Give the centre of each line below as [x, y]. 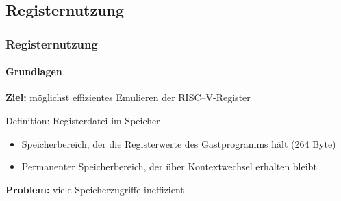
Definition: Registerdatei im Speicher [83, 121]
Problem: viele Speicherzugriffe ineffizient [95, 189]
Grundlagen [34, 71]
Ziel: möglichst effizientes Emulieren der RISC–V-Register [128, 97]
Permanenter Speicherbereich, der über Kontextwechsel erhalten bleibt [169, 166]
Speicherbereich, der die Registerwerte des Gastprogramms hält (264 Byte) [179, 143]
